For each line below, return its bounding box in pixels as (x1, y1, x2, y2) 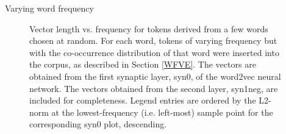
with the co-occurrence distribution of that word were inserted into (29, 46, 279, 58)
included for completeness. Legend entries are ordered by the (29, 94, 256, 107)
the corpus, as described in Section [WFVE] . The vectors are (29, 58, 256, 71)
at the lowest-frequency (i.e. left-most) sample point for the (51, 105, 273, 118)
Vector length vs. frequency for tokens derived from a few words (29, 22, 268, 35)
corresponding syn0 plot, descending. (29, 118, 167, 130)
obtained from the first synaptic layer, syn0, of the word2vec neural (29, 69, 281, 82)
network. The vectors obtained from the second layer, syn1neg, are (29, 82, 278, 94)
